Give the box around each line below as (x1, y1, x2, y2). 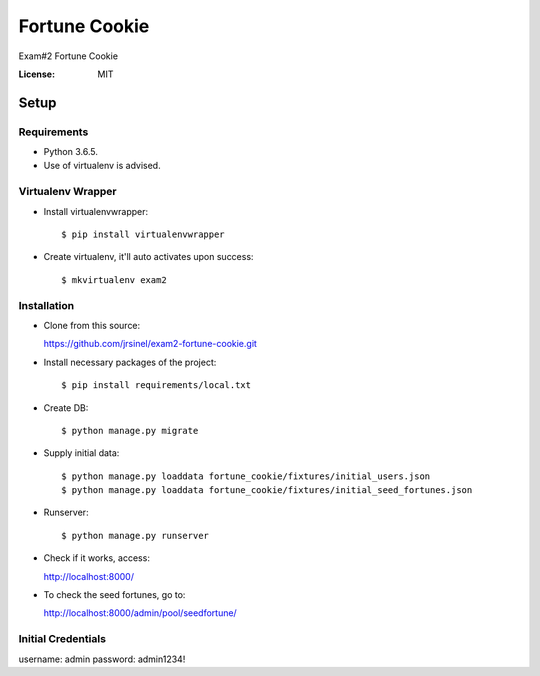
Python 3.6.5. (43, 146, 99, 158)
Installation (18, 298, 75, 312)
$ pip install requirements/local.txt (61, 380, 252, 391)
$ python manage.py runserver (61, 530, 210, 541)
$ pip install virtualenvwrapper (61, 229, 225, 240)
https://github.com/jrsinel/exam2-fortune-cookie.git (43, 338, 257, 350)
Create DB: (43, 401, 89, 414)
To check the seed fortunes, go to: (43, 589, 186, 601)
